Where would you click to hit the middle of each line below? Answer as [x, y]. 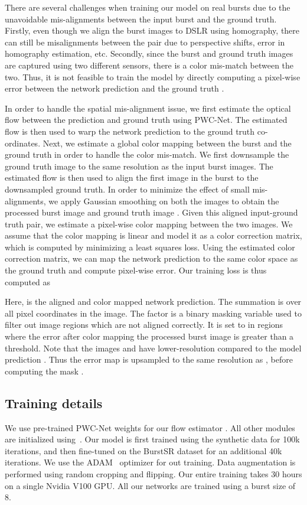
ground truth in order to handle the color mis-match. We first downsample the [147, 154]
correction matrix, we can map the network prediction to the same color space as [151, 258]
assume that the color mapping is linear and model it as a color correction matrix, [153, 235]
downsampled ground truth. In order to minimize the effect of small [127, 189]
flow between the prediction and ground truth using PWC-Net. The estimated [146, 120]
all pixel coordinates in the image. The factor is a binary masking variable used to [153, 313]
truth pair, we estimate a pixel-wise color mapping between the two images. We [149, 224]
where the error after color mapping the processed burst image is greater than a [149, 336]
